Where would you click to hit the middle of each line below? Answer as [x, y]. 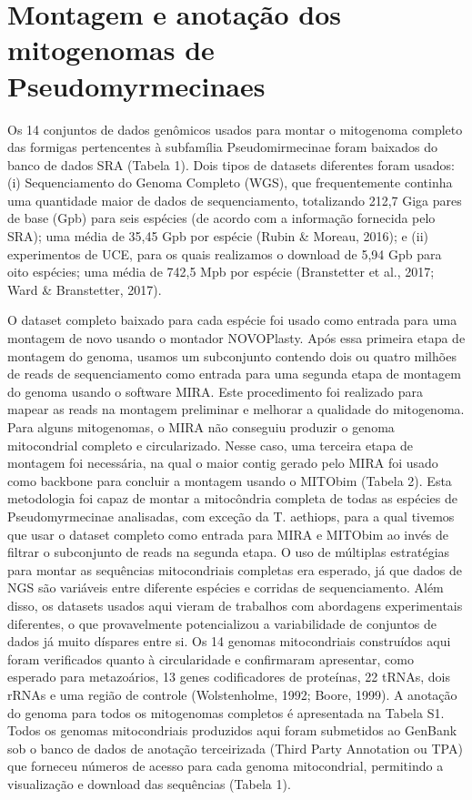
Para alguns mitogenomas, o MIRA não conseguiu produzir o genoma [201, 427]
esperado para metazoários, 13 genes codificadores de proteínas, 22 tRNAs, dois [229, 677]
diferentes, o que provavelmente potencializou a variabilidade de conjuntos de [222, 623]
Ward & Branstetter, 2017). [85, 289]
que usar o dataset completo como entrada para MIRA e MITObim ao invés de [228, 534]
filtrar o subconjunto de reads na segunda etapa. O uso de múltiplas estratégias [229, 552]
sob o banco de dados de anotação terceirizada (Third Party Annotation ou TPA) [235, 748]
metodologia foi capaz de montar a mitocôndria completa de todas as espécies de [232, 498]
